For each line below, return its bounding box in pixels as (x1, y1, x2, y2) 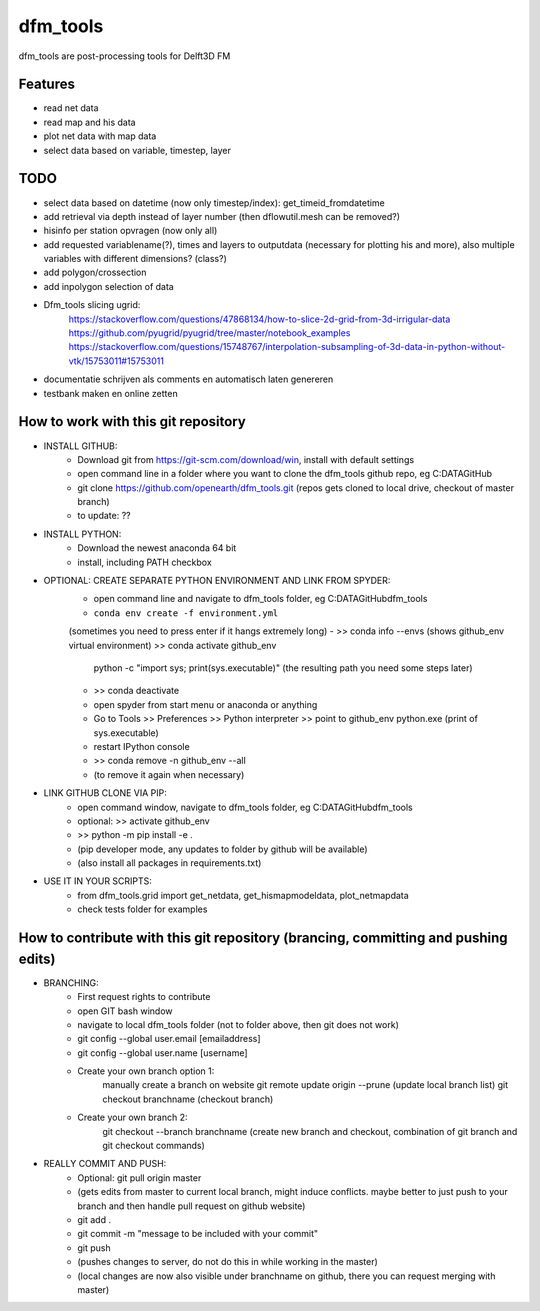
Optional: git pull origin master (77, 1171, 202, 1184)
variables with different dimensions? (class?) (43, 253, 227, 265)
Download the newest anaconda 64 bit (77, 542, 237, 554)
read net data (43, 102, 99, 114)
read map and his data (43, 116, 136, 128)
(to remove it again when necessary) (93, 768, 245, 780)
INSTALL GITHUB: (43, 440, 118, 452)
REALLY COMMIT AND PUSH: (43, 1158, 167, 1170)
